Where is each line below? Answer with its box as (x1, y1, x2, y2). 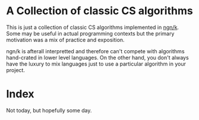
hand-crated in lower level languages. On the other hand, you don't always (6, 54, 189, 61)
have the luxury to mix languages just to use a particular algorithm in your (6, 60, 186, 67)
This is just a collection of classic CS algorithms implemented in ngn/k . (6, 24, 179, 31)
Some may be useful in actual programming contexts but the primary (6, 30, 175, 37)
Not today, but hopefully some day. (6, 106, 92, 113)
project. (6, 66, 26, 73)
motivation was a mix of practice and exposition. (6, 36, 125, 43)
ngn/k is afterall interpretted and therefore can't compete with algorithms (6, 47, 185, 54)
